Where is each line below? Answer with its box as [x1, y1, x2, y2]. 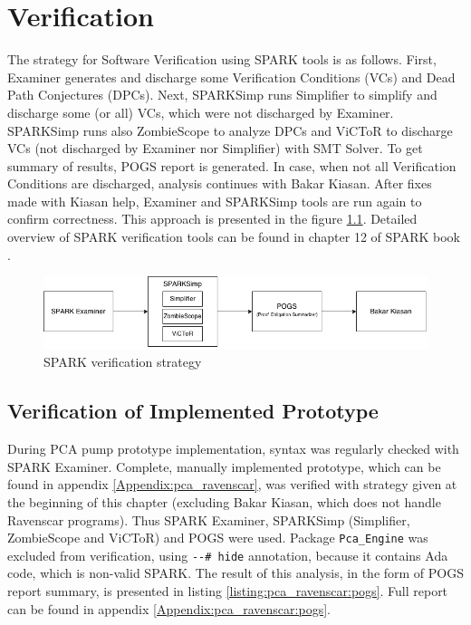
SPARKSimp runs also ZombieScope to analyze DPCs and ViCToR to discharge [7, 120, 453, 139]
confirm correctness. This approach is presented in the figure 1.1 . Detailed [7, 209, 418, 228]
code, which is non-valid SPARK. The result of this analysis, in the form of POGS [7, 563, 465, 582]
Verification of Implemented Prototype [7, 397, 379, 425]
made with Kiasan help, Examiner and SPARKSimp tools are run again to [7, 191, 422, 210]
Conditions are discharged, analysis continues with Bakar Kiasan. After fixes [7, 174, 432, 193]
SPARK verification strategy [43, 352, 202, 371]
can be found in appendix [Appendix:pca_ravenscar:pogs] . [7, 599, 331, 618]
